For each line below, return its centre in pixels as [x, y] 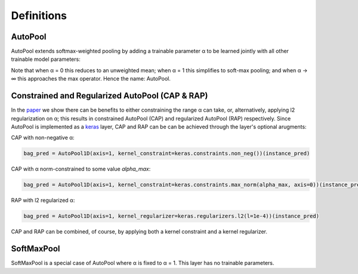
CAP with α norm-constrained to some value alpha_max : [81, 169]
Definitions [39, 16]
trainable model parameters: [46, 59]
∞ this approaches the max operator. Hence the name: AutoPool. [91, 79]
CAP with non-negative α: [43, 138]
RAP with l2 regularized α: [43, 201]
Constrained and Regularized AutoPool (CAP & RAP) [109, 96]
